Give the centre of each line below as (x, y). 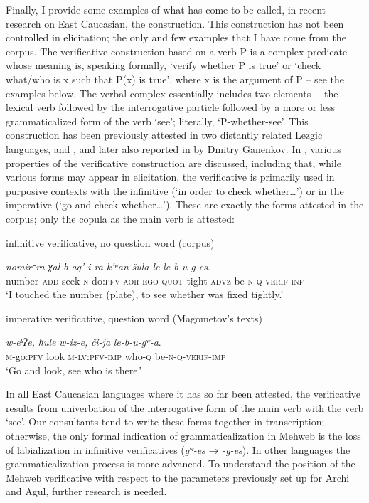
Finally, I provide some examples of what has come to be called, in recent (166, 9)
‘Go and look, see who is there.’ (74, 370)
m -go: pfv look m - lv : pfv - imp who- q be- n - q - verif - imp (116, 356)
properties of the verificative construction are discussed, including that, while (173, 163)
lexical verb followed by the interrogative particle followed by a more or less (171, 107)
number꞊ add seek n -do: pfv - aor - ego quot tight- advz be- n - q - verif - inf (155, 280)
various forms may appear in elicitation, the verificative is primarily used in (170, 177)
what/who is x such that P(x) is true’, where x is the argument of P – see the (175, 79)
